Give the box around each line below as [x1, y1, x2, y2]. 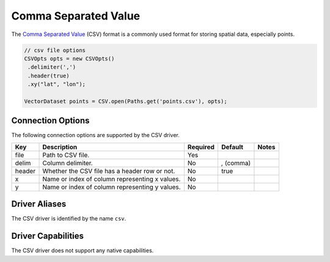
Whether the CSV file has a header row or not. [42, 166, 175, 175]
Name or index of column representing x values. [42, 174, 181, 183]
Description [42, 143, 78, 151]
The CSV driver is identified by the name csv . [11, 215, 127, 222]
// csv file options [24, 46, 86, 54]
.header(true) [28, 72, 70, 79]
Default [221, 143, 244, 151]
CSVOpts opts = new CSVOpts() [24, 55, 115, 62]
